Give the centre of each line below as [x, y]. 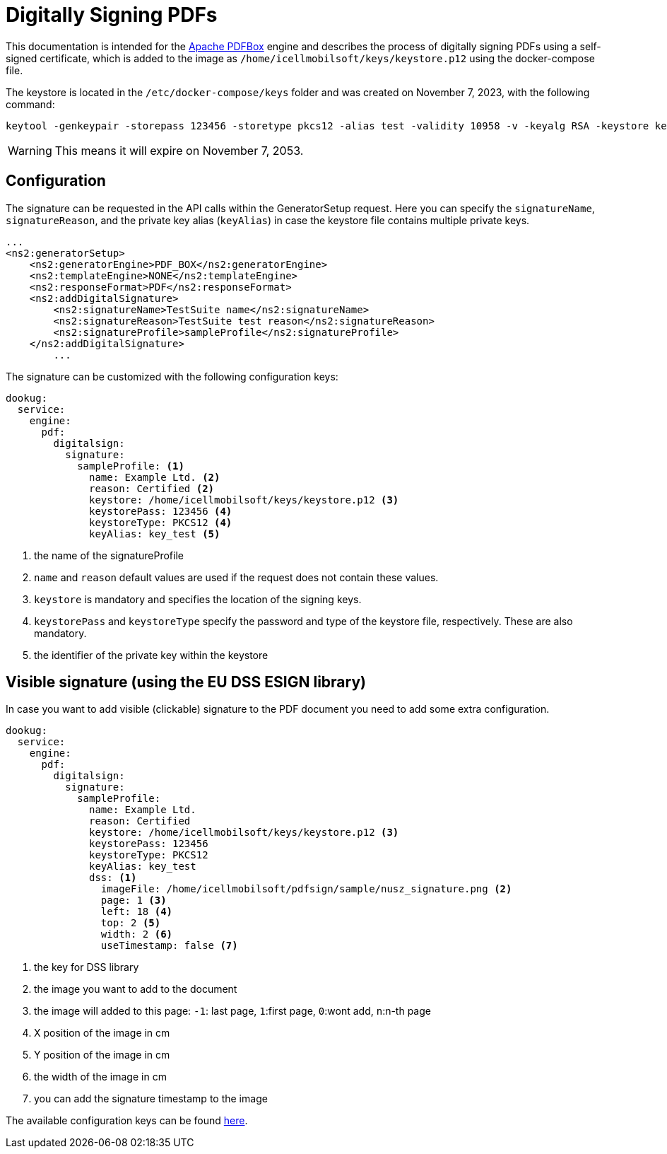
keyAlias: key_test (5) [155, 534]
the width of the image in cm [100, 1077]
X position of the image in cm [102, 1033]
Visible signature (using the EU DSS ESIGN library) [186, 682]
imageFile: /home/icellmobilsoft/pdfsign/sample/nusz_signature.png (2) [306, 889]
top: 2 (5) [131, 923]
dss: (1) [113, 878]
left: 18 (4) [137, 912]
